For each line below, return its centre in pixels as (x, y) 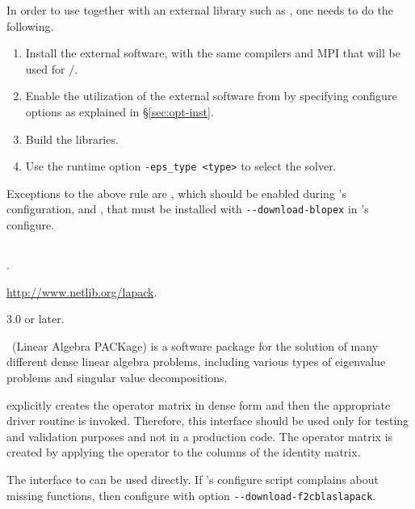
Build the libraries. (72, 139)
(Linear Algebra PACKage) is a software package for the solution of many (195, 345)
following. (30, 25)
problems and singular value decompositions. (117, 378)
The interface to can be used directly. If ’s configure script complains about (193, 479)
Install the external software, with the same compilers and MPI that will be (213, 53)
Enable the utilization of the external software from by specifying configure (211, 96)
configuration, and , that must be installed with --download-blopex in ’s (188, 209)
